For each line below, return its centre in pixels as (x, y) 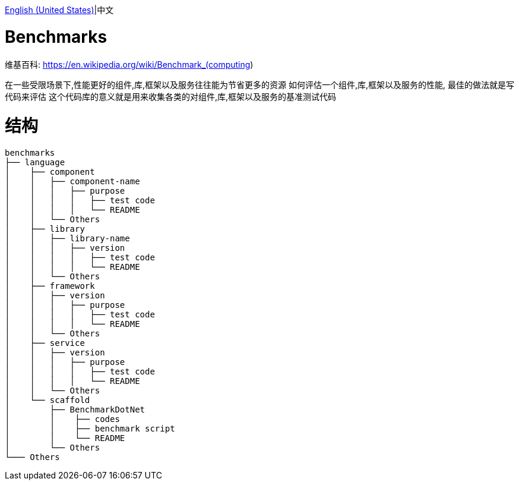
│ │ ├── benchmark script (90, 429)
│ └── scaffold (48, 400)
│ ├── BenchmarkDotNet (75, 410)
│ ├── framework (50, 286)
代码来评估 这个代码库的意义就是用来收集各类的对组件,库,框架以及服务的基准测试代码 (171, 96)
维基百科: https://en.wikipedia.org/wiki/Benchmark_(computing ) (129, 64)
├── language (35, 162)
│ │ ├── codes (62, 419)
